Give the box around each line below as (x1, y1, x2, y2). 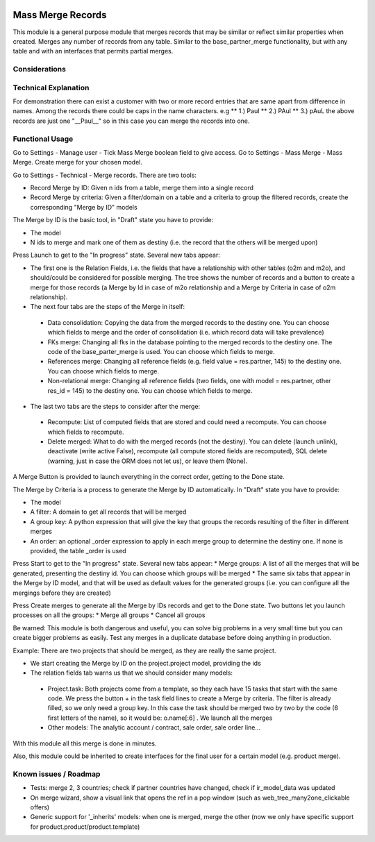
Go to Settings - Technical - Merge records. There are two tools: (12, 171, 197, 179)
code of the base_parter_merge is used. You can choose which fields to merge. (47, 347, 275, 355)
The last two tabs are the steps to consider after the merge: (30, 402, 201, 410)
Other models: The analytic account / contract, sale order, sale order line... (47, 723, 260, 732)
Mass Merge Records (12, 9, 107, 21)
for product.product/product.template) (30, 823, 140, 831)
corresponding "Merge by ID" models (30, 203, 138, 211)
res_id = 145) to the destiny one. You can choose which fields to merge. (47, 386, 253, 395)
